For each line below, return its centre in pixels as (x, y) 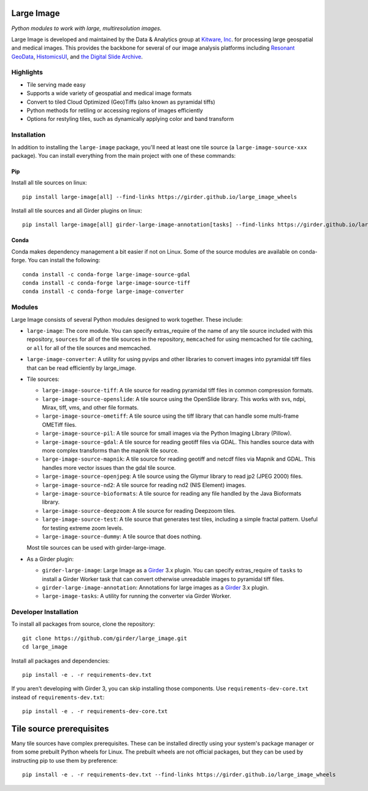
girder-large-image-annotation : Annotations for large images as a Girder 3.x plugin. (155, 587)
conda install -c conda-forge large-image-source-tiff (106, 283)
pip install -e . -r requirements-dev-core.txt (95, 711)
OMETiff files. (59, 424)
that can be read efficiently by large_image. (82, 368)
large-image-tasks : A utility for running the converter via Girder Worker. (136, 596)
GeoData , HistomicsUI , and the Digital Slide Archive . (77, 56)
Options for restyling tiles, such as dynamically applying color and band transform (130, 119)
